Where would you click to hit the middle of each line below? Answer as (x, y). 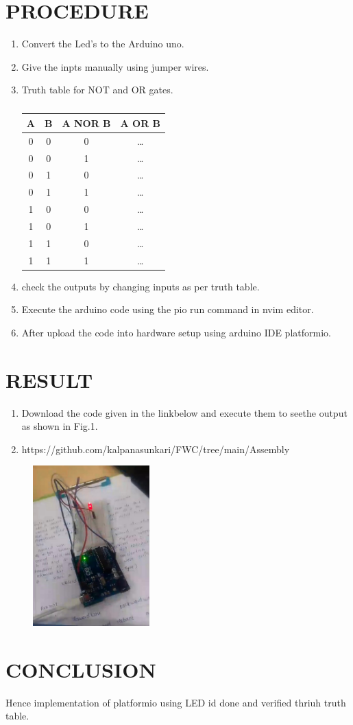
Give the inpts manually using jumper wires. (115, 66)
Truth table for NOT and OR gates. (97, 90)
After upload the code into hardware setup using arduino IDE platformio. (176, 332)
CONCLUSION (81, 669)
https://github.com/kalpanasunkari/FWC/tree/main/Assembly (156, 449)
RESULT (49, 379)
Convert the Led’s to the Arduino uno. (103, 44)
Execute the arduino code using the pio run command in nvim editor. (168, 309)
